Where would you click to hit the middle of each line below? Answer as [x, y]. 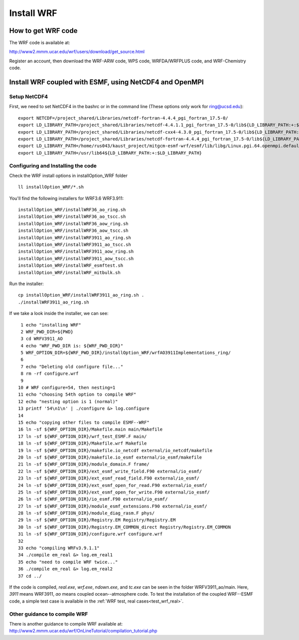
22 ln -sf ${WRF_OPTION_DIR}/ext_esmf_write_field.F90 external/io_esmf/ [110, 471]
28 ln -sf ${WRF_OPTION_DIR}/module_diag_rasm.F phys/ [86, 513]
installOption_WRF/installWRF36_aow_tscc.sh [74, 231]
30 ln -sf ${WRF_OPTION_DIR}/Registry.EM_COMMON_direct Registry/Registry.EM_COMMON [125, 527]
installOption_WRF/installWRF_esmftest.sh [71, 266]
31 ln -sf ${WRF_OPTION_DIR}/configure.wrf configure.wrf [90, 534]
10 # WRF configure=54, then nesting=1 [67, 388]
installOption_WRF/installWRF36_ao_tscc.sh [72, 217]
